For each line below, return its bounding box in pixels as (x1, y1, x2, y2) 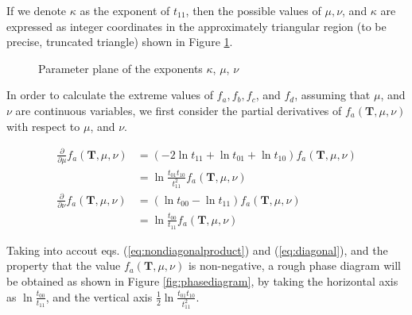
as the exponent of (80, 2, 170, 18)
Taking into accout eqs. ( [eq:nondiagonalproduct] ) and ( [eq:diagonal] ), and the (6, 241, 388, 258)
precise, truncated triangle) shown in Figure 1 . (6, 33, 233, 50)
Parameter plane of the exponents (38, 60, 203, 76)
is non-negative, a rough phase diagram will (188, 257, 401, 274)
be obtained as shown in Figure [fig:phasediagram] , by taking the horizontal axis (6, 273, 398, 290)
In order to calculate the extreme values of (6, 86, 213, 103)
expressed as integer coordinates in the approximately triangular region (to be (6, 17, 387, 34)
